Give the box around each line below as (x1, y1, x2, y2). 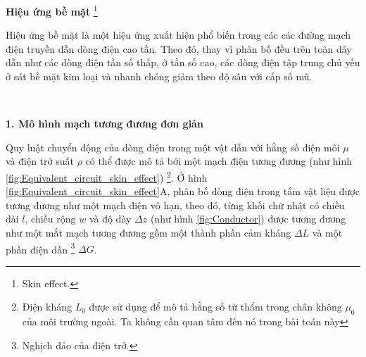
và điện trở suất (6, 154, 74, 168)
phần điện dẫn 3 (6, 239, 75, 256)
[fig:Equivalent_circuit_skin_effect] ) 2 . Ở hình (6, 168, 208, 184)
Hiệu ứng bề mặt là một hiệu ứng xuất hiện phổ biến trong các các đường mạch (6, 27, 351, 42)
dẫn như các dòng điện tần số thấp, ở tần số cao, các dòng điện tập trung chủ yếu (6, 55, 360, 70)
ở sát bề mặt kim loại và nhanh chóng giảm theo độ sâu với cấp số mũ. (6, 69, 313, 84)
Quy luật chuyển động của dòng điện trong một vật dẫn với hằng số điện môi (6, 139, 340, 154)
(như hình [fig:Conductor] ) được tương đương (150, 211, 346, 226)
